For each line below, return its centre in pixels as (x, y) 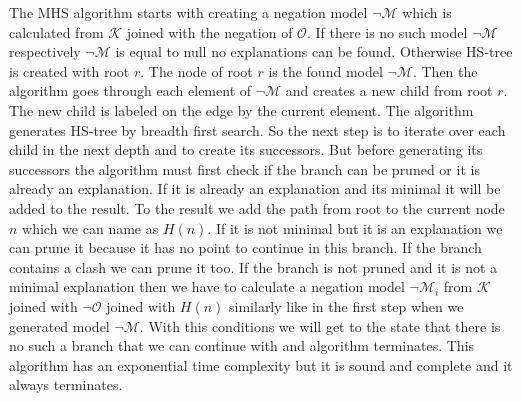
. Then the (445, 70)
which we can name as (90, 227)
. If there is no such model (387, 31)
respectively (45, 51)
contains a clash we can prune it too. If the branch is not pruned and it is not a (253, 266)
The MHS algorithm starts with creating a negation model (188, 12)
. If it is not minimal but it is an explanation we (355, 227)
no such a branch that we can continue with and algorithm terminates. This (242, 345)
